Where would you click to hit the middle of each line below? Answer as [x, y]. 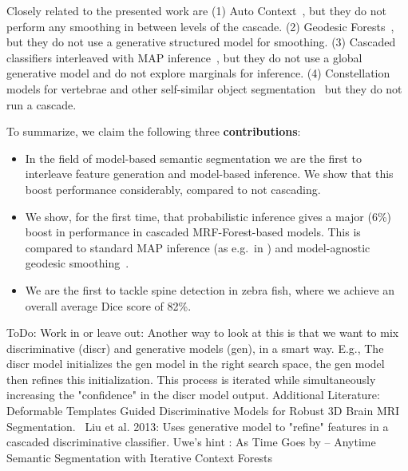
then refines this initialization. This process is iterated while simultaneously [191, 379]
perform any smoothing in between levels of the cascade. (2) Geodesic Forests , [200, 26]
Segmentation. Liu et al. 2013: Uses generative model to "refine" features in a [198, 426]
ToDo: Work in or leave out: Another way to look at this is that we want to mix [203, 332]
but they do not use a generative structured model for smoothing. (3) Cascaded [201, 42]
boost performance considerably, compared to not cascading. [173, 189]
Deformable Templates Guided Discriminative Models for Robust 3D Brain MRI [203, 411]
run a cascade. [42, 104]
